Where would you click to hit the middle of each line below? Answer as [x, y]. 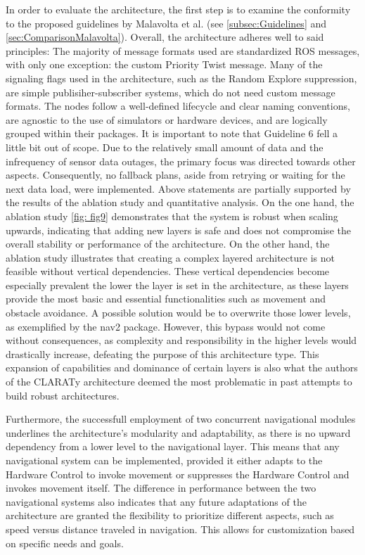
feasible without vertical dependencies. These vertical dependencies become [168, 271]
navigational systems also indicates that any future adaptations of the [156, 501]
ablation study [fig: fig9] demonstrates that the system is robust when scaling [172, 216]
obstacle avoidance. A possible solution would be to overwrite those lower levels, [178, 313]
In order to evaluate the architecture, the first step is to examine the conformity [178, 9]
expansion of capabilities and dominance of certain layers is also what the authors [182, 368]
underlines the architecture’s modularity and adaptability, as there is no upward [178, 432]
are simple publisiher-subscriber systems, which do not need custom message [171, 92]
